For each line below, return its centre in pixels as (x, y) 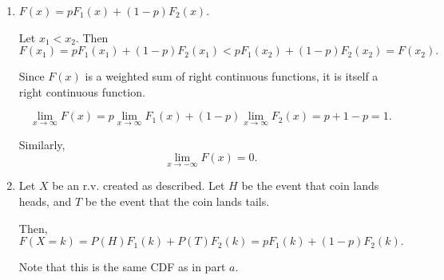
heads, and (45, 201)
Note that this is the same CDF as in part (122, 267)
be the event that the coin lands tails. (177, 201)
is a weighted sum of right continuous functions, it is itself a (232, 76)
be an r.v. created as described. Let (139, 185)
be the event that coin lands (310, 185)
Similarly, (42, 144)
